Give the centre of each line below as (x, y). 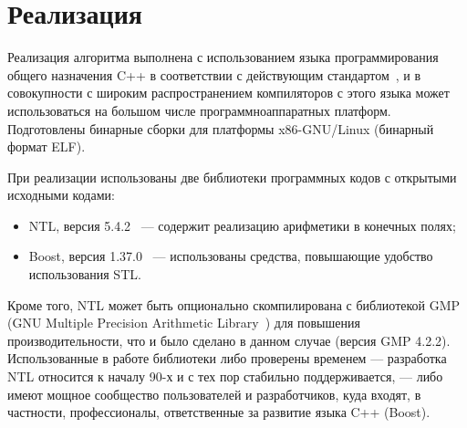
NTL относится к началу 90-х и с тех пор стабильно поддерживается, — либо (225, 376)
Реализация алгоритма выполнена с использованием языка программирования (223, 57)
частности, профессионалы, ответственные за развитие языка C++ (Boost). (219, 412)
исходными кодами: (61, 195)
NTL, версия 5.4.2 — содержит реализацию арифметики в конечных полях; (242, 225)
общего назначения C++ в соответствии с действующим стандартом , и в (214, 74)
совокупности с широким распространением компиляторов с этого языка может (228, 93)
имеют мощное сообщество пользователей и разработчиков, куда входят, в (214, 394)
